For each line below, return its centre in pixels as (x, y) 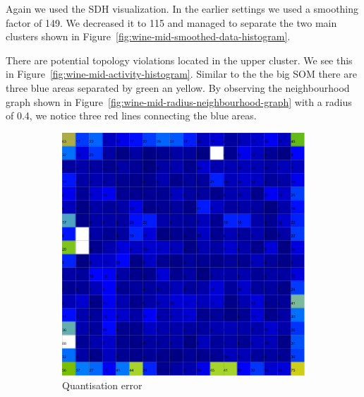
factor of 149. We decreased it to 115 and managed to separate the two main (171, 22)
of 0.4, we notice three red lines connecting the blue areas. (131, 115)
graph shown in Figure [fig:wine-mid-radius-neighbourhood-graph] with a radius (179, 101)
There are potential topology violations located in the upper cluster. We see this (179, 60)
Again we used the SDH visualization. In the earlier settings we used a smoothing (182, 8)
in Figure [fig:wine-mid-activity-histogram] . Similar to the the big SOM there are (181, 74)
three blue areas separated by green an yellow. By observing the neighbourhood (178, 87)
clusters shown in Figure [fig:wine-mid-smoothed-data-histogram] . (148, 36)
